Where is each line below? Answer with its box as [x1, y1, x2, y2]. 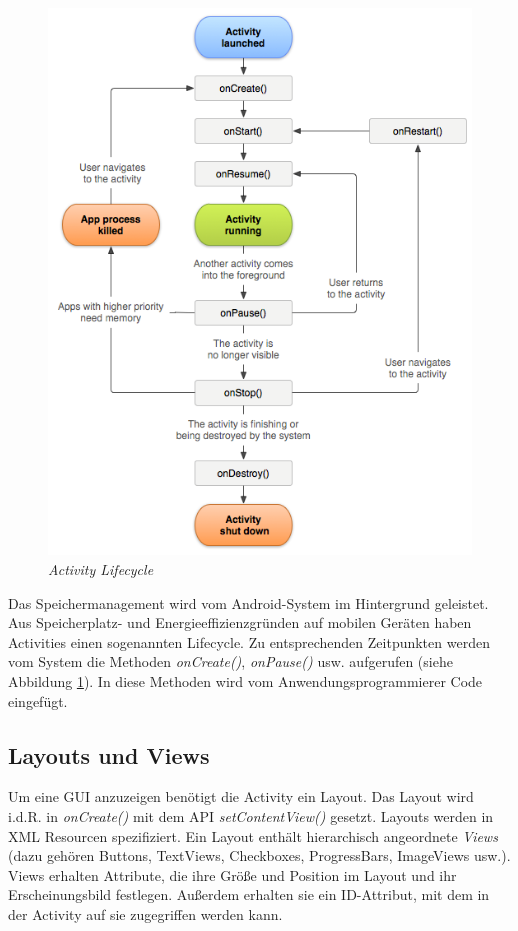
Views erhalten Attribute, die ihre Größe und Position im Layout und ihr [8, 864, 457, 885]
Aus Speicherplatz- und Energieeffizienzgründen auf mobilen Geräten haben [8, 612, 472, 633]
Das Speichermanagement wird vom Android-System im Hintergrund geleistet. [8, 592, 489, 613]
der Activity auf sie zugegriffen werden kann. [8, 904, 283, 924]
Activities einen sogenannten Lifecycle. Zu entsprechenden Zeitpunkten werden [8, 631, 490, 652]
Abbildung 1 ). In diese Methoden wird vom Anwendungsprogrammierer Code [8, 671, 483, 692]
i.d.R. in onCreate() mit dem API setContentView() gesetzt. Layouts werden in [8, 806, 494, 827]
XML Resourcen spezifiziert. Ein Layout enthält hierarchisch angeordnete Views [8, 825, 498, 846]
